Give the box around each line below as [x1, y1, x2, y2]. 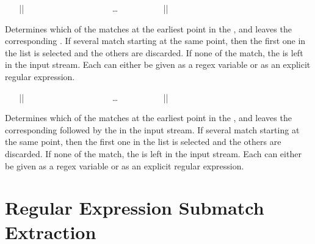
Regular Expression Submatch [5, 195, 264, 220]
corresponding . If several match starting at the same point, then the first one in [5, 34, 306, 47]
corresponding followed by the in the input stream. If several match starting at [5, 123, 300, 136]
